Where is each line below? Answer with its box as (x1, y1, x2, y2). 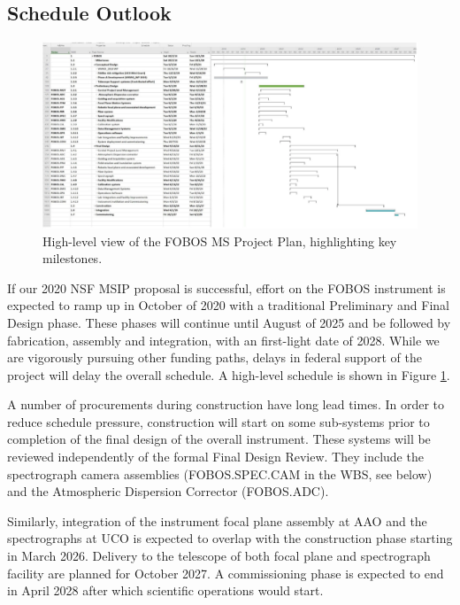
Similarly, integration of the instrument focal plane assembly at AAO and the (7, 511, 427, 530)
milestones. (42, 249, 103, 268)
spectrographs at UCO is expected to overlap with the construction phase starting (7, 529, 453, 547)
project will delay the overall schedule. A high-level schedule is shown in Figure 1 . (7, 365, 450, 384)
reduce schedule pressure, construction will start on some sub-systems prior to (7, 412, 430, 430)
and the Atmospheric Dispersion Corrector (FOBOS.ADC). (7, 482, 329, 500)
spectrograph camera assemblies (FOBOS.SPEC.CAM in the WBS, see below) (7, 464, 433, 483)
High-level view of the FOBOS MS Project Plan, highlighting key (42, 231, 397, 250)
